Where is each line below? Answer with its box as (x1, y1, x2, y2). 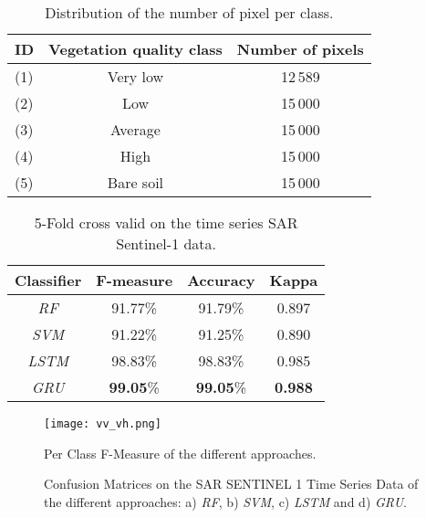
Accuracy (187, 270, 255, 291)
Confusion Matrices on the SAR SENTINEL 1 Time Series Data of (44, 474, 419, 493)
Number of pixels (236, 38, 364, 59)
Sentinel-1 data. (116, 233, 217, 254)
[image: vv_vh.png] (44, 418, 161, 430)
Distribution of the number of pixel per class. (45, 2, 334, 23)
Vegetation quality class (48, 38, 223, 59)
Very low (107, 66, 164, 87)
